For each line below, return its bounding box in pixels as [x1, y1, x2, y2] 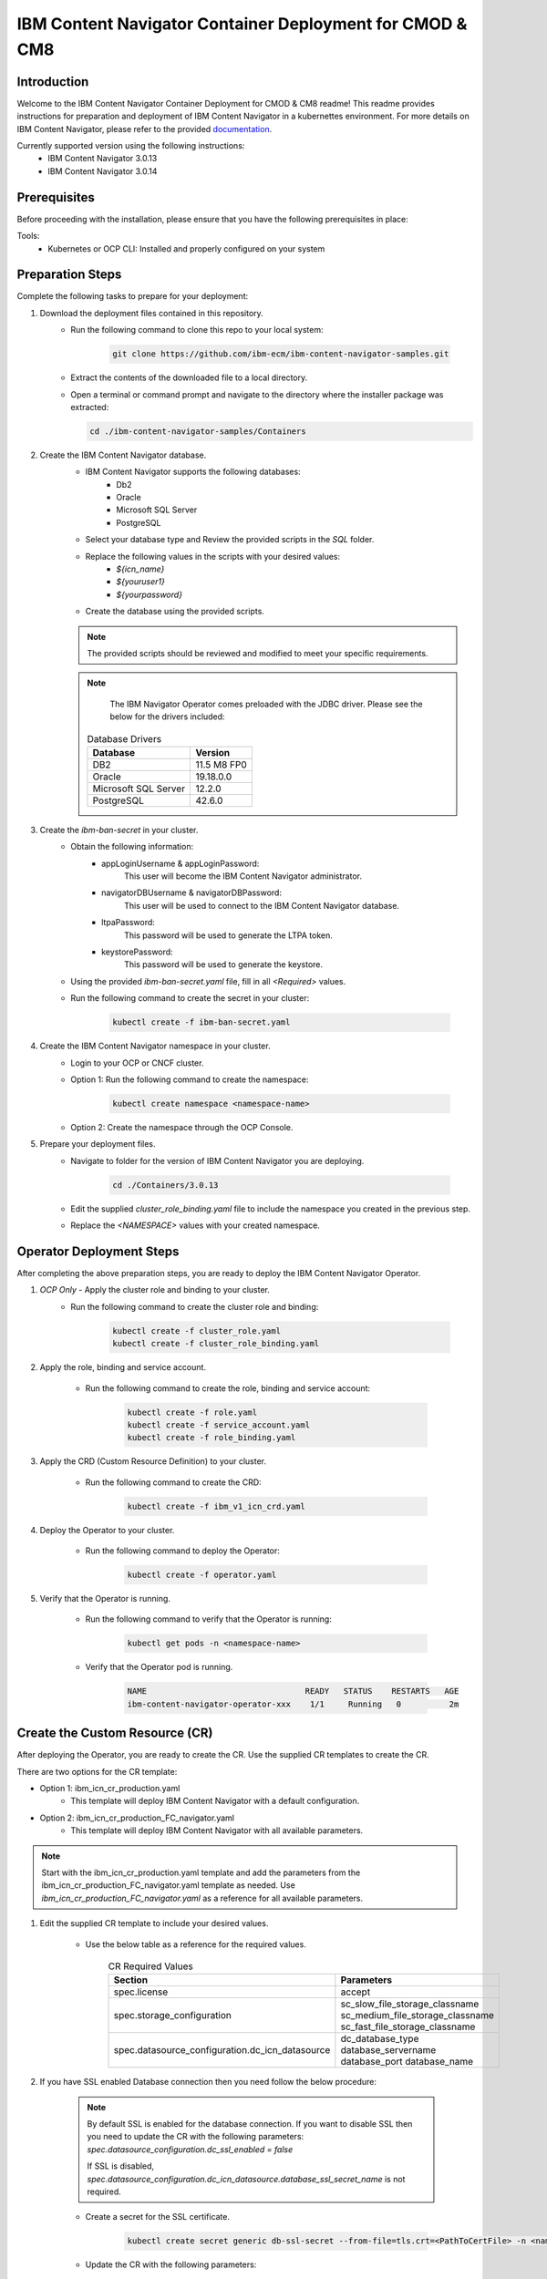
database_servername [340, 2044, 437, 2057]
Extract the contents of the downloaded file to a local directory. [70, 372, 308, 383]
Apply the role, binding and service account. [39, 1362, 207, 1373]
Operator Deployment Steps [16, 1243, 180, 1259]
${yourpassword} [116, 589, 182, 600]
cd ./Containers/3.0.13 [112, 1180, 219, 1190]
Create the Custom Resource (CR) [16, 1726, 213, 1741]
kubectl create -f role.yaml [127, 1407, 258, 1418]
